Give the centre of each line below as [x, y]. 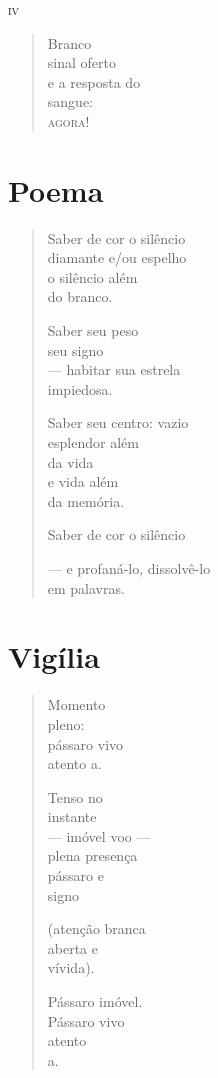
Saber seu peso [93, 330]
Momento [76, 704]
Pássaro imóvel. [95, 1001]
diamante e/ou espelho [117, 257]
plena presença [92, 855]
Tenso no [75, 796]
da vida [70, 461]
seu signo [75, 349]
